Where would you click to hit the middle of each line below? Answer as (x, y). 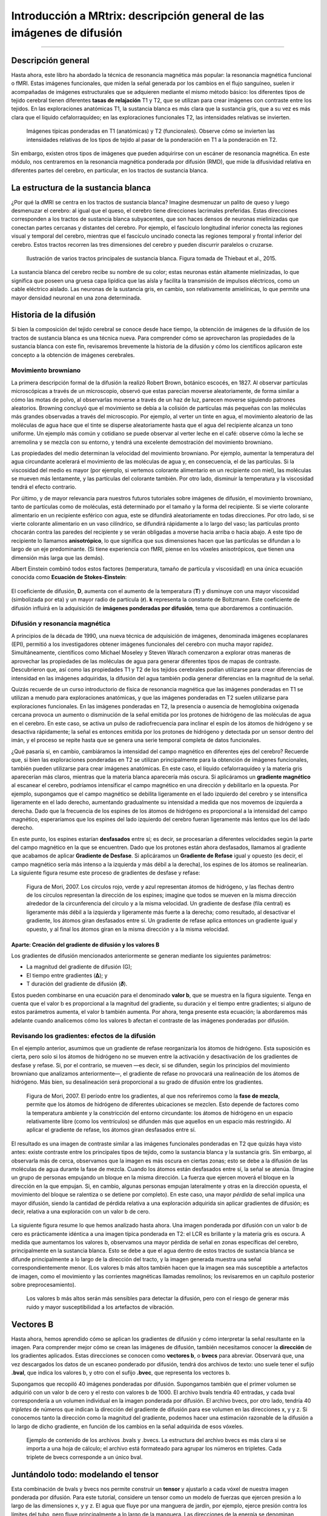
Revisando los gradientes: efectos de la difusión (83, 1036)
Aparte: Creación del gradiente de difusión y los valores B (85, 944)
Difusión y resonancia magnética (61, 623)
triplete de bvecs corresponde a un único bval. (84, 1457)
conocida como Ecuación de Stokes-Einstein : (69, 577)
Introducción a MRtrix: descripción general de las (138, 16)
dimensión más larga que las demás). (58, 557)
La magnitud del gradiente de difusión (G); (79, 967)
